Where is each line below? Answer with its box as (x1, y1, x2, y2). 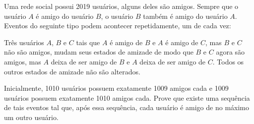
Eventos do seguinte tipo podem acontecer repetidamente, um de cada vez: (4, 20, 231, 31)
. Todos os (212, 56, 244, 66)
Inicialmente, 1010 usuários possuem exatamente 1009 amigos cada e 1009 (4, 83, 229, 93)
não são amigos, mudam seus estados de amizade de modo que (4, 47, 193, 57)
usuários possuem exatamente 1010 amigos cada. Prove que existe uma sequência (4, 92, 250, 103)
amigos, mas (4, 56, 41, 66)
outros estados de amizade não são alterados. (4, 66, 140, 76)
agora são (216, 47, 245, 57)
